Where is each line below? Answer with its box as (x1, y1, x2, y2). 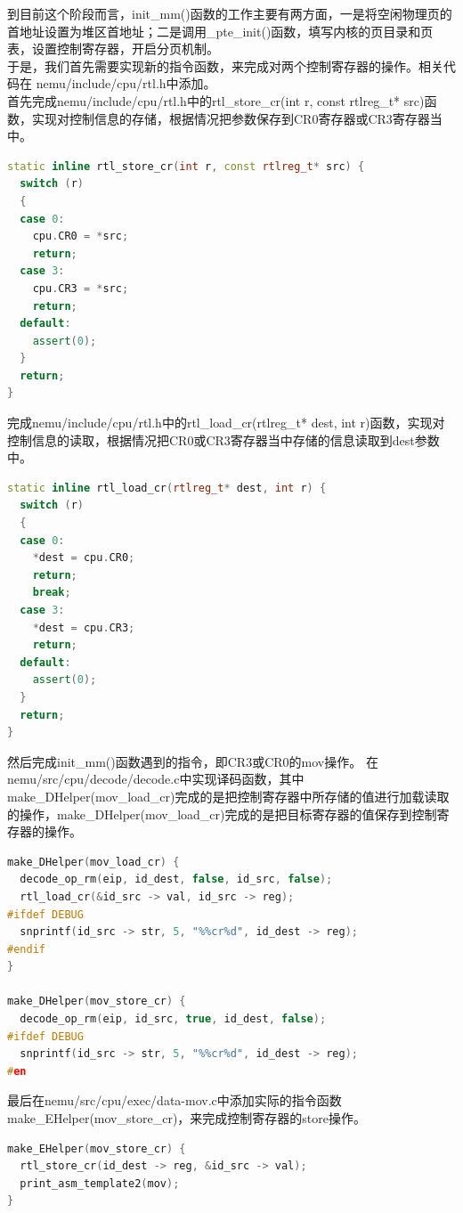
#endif (7, 942, 45, 956)
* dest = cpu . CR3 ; (32, 621, 135, 634)
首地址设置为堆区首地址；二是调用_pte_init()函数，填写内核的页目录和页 (7, 21, 434, 40)
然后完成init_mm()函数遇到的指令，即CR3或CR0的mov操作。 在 (7, 752, 378, 770)
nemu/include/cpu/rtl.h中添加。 (36, 74, 216, 93)
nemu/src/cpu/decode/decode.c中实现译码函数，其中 (7, 769, 305, 788)
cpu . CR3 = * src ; (32, 281, 129, 295)
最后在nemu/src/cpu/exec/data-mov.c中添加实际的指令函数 (7, 1091, 342, 1110)
